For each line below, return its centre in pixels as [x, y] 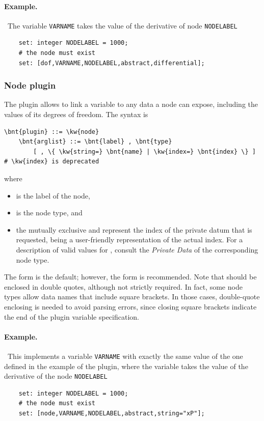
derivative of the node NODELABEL [56, 376]
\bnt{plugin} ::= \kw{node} [52, 132]
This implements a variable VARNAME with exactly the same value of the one [125, 356]
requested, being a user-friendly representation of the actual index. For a [129, 240]
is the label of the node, [53, 195]
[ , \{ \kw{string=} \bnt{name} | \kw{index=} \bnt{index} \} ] [144, 151]
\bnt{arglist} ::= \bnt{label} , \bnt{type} [95, 142]
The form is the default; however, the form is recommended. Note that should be [130, 277]
